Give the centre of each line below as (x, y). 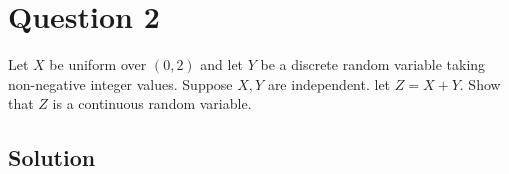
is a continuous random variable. (152, 103)
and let (222, 64)
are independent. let (329, 83)
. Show (480, 83)
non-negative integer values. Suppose (120, 83)
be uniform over (98, 64)
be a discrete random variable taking (373, 64)
